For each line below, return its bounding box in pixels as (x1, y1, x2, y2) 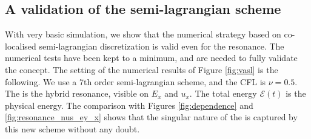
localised (5, 39, 36, 52)
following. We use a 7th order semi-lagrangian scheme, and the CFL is (5, 75, 266, 88)
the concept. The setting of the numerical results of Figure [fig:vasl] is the (5, 63, 278, 76)
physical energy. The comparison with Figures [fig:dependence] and (5, 99, 253, 111)
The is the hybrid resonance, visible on (5, 87, 149, 100)
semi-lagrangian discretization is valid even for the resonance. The (39, 39, 284, 52)
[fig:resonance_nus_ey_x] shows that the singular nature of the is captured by (5, 111, 298, 123)
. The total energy (189, 87, 257, 100)
